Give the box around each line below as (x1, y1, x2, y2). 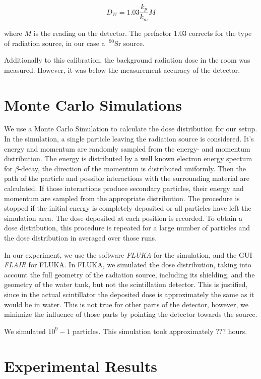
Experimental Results (4, 355, 157, 376)
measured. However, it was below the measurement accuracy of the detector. (4, 64, 240, 75)
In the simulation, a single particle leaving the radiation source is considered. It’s (4, 133, 254, 144)
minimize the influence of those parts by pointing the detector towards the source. (4, 309, 257, 319)
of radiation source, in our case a (4, 37, 105, 48)
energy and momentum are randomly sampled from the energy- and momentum (4, 143, 250, 154)
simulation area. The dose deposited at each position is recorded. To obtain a (4, 212, 242, 223)
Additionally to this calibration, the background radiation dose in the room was (4, 55, 250, 65)
